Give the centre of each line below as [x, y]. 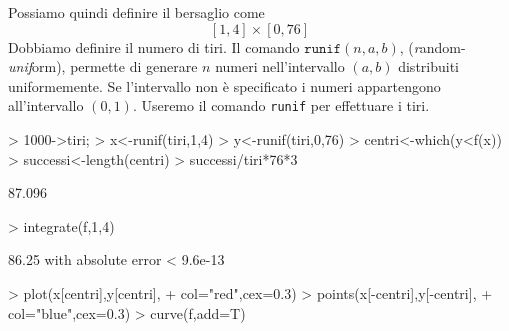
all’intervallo [46, 105]
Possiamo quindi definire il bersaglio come [136, 12]
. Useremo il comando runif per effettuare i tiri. [281, 105]
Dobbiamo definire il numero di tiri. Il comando [154, 46]
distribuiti [429, 66]
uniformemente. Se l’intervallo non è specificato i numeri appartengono [224, 85]
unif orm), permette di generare [103, 66]
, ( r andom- [432, 46]
